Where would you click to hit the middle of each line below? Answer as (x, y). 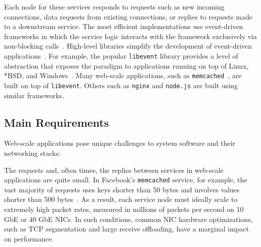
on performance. (29, 238)
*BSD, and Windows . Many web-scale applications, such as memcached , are (123, 75)
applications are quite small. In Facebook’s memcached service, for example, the (126, 180)
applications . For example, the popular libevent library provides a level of (121, 55)
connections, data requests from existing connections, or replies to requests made (128, 16)
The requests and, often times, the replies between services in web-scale (114, 170)
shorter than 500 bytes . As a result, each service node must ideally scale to (121, 199)
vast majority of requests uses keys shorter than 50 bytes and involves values (122, 189)
